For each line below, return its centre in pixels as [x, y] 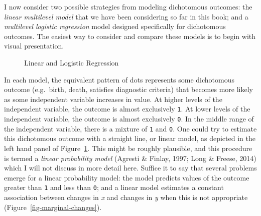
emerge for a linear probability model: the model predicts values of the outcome [127, 177]
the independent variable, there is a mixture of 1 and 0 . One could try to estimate [130, 128]
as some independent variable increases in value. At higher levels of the [113, 99]
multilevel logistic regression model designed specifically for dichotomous [115, 26]
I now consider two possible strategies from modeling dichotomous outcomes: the [128, 6]
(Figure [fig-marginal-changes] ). [53, 207]
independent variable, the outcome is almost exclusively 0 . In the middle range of [129, 118]
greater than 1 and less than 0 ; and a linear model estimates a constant [114, 187]
